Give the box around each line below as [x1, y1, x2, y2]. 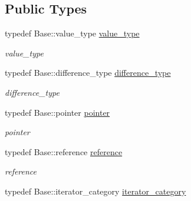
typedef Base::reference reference [5, 145, 123, 158]
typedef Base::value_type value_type [5, 27, 140, 39]
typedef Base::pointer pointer [5, 106, 110, 118]
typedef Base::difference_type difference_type [5, 66, 171, 79]
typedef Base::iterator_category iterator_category [5, 185, 186, 197]
